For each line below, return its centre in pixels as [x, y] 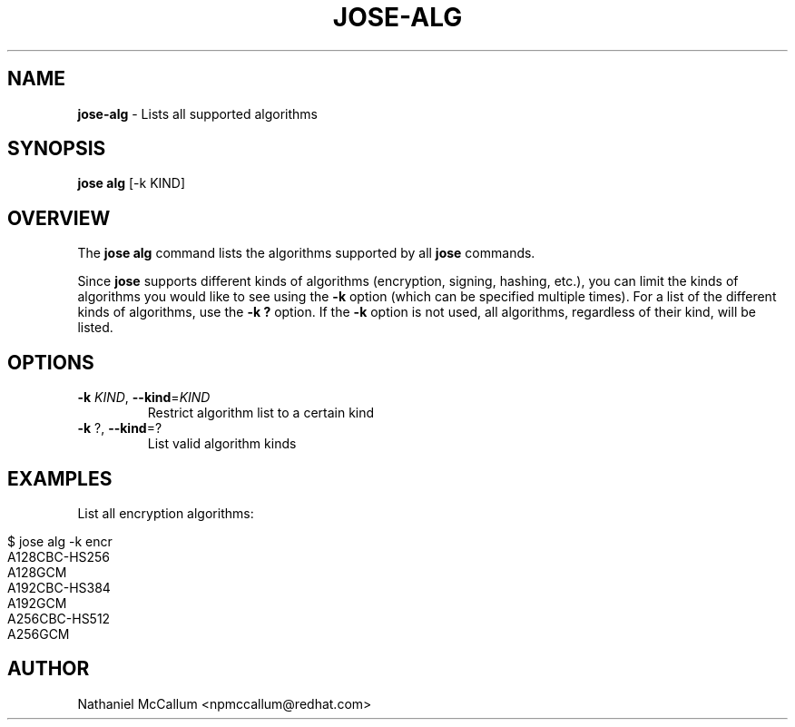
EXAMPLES [60, 478]
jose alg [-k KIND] [132, 183]
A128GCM [37, 572]
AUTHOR [49, 669]
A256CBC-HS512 [59, 618]
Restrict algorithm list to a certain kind [261, 413]
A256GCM [39, 634]
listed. [95, 328]
